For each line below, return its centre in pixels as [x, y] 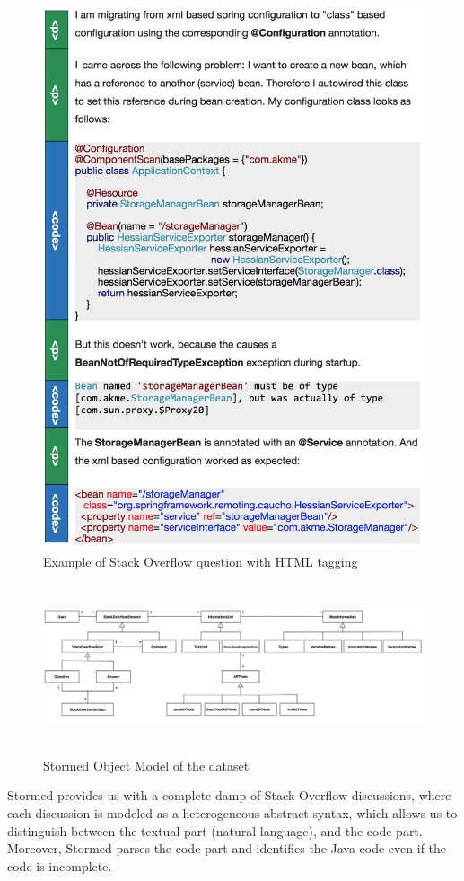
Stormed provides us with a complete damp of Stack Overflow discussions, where [229, 795]
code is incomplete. [60, 865]
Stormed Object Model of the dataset [146, 765]
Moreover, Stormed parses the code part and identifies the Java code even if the [227, 848]
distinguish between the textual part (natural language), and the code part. [215, 830]
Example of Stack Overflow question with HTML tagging [201, 561]
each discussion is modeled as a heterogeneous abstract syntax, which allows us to [232, 812]
